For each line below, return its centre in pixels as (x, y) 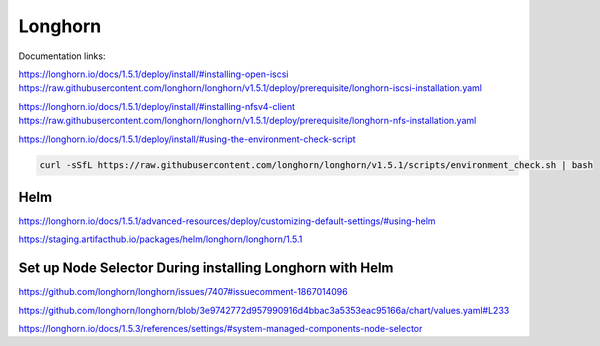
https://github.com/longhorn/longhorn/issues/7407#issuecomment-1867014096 (183, 292)
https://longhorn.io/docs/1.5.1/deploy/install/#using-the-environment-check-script (187, 139)
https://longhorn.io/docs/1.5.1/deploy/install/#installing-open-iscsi (153, 74)
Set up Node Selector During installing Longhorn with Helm (206, 268)
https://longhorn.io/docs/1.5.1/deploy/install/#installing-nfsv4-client (156, 106)
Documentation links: (62, 56)
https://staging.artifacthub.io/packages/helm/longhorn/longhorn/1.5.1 (160, 239)
